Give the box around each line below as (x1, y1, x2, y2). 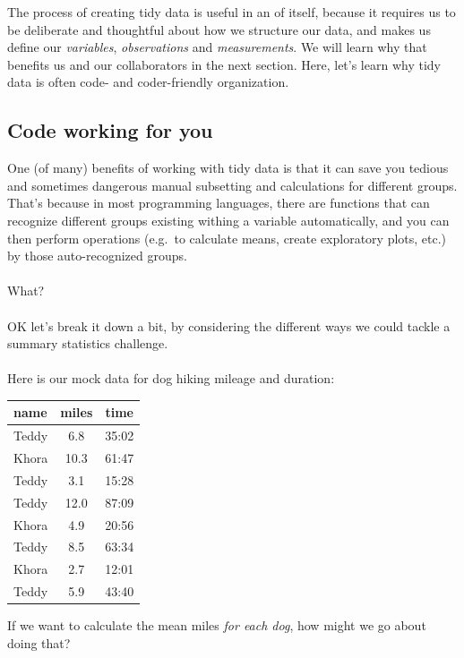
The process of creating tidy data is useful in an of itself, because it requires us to (7, 3, 456, 21)
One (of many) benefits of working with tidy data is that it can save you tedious (7, 158, 449, 177)
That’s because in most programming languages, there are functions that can (7, 193, 430, 212)
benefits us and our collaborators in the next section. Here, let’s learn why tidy (7, 55, 441, 73)
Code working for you (7, 116, 213, 144)
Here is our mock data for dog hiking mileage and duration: (7, 369, 335, 388)
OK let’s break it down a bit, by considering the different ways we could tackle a (7, 316, 451, 335)
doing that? (7, 633, 71, 652)
